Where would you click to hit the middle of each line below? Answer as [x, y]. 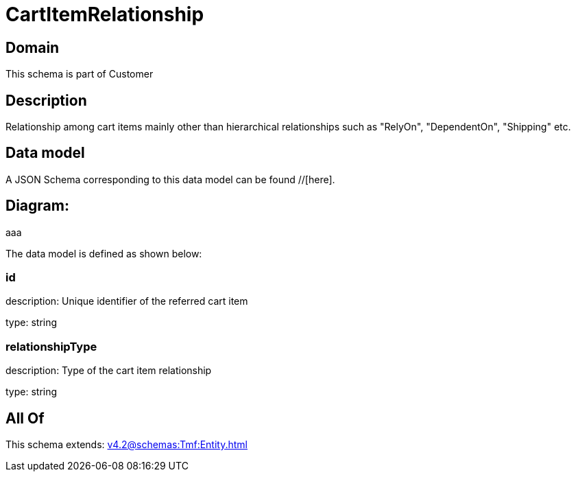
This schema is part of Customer [80, 74]
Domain [33, 47]
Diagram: [37, 206]
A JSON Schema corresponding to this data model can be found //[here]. [170, 179]
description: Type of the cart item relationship [109, 371]
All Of [25, 418]
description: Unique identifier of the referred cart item [127, 301]
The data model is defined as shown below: [104, 253]
